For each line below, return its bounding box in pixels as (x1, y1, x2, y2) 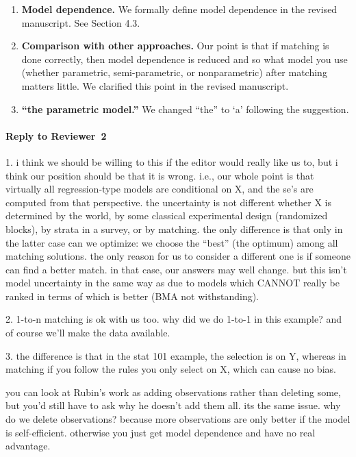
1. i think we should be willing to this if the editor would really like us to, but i (5, 154, 338, 169)
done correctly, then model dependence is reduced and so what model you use (21, 51, 348, 66)
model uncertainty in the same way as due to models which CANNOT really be (5, 275, 340, 290)
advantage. (5, 439, 51, 453)
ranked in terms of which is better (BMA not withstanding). (5, 288, 259, 303)
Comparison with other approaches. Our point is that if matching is (21, 38, 329, 53)
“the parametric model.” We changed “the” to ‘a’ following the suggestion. (21, 101, 349, 116)
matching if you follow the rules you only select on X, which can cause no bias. (5, 362, 336, 376)
